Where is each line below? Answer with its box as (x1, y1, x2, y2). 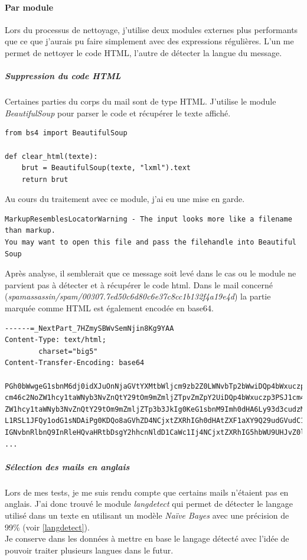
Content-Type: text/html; (5, 336, 106, 344)
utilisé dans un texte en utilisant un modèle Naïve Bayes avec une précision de (5, 509, 289, 521)
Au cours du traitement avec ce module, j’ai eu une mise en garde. (5, 193, 245, 205)
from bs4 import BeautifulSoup (5, 129, 128, 138)
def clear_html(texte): (5, 152, 98, 161)
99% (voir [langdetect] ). (5, 520, 90, 533)
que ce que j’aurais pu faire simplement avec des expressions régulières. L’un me (5, 35, 294, 47)
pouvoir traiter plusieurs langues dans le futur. (5, 543, 174, 556)
